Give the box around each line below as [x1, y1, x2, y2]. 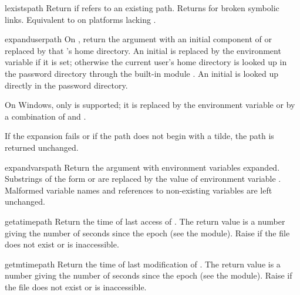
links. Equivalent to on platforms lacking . [5, 13, 156, 25]
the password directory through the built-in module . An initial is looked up [5, 67, 278, 79]
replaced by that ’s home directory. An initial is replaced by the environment [5, 44, 281, 56]
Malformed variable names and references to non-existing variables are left [5, 184, 272, 196]
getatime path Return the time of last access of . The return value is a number [5, 215, 285, 227]
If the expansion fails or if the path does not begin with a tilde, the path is [5, 130, 274, 142]
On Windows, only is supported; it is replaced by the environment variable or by [5, 99, 295, 111]
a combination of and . [5, 110, 86, 122]
